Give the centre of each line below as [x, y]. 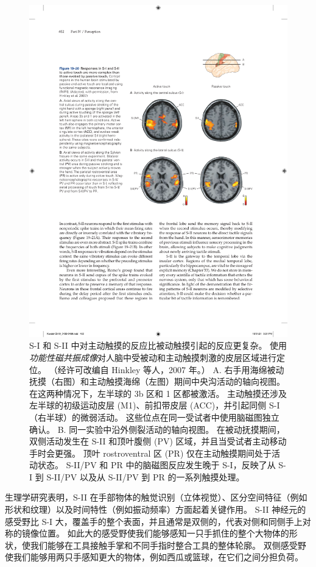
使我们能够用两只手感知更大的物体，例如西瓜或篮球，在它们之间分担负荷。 [154, 557]
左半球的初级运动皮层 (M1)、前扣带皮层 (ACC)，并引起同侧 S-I [155, 405]
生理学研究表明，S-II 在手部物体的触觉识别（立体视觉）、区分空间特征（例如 [156, 497]
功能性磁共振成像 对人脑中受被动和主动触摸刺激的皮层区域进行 [153, 357]
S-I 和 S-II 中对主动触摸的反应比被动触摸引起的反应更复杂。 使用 [158, 345]
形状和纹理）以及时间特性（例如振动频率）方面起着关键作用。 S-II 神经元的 [156, 509]
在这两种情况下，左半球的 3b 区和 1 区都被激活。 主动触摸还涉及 [158, 393]
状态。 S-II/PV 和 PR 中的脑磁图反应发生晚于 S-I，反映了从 [156, 465]
